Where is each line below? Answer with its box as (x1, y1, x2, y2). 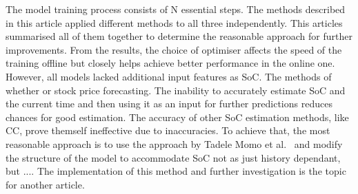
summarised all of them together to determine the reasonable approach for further (6, 29, 352, 43)
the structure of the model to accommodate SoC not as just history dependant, (6, 150, 341, 164)
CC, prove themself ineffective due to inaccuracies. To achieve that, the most (6, 123, 330, 138)
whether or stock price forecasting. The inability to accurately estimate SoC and (6, 83, 346, 97)
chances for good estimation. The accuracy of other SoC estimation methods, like (6, 109, 349, 124)
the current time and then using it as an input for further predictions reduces (6, 96, 332, 111)
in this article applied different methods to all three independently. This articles (6, 15, 343, 30)
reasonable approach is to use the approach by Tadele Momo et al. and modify (6, 136, 343, 151)
